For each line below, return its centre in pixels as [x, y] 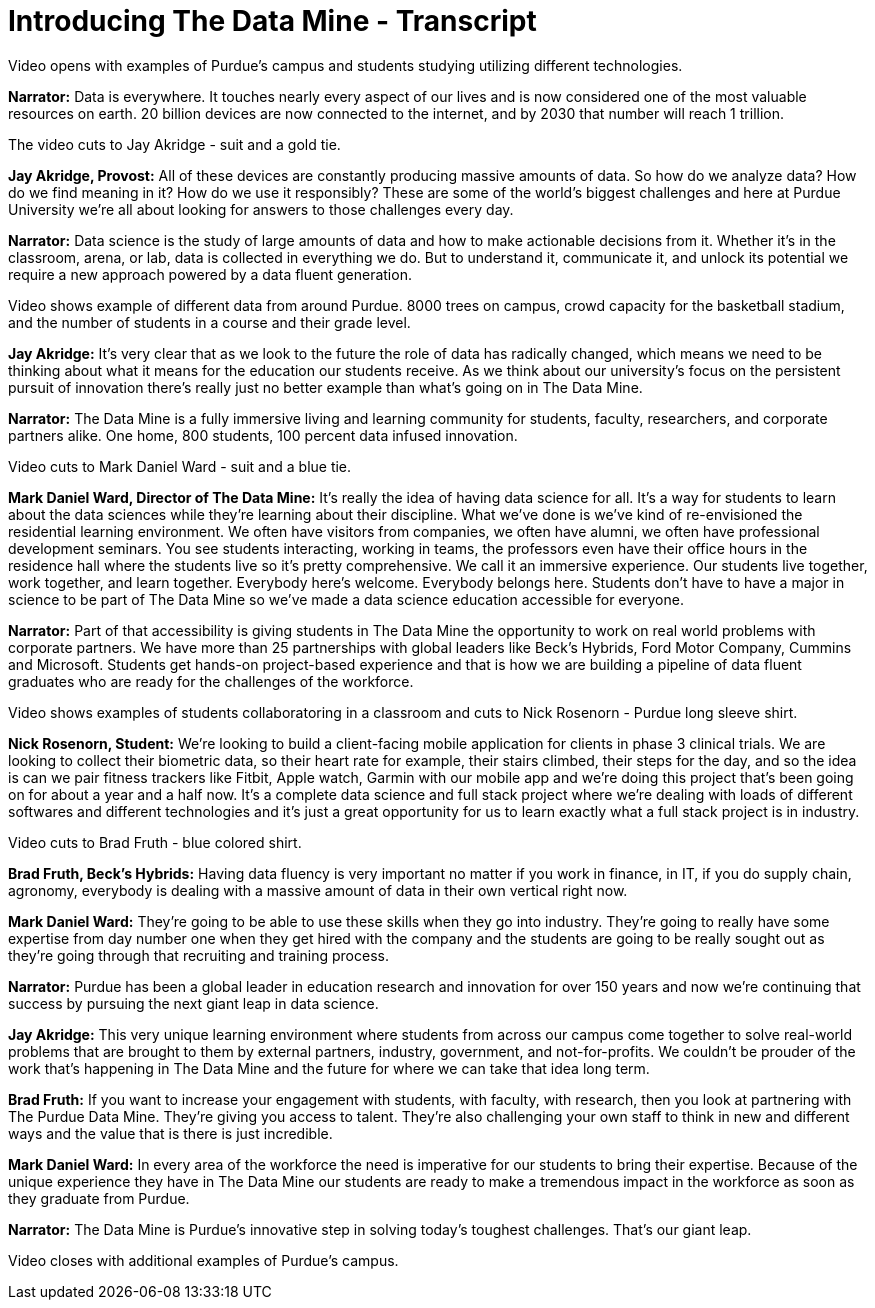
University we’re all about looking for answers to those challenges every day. [261, 209]
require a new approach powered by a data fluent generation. [210, 274]
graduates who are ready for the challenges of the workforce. [211, 681]
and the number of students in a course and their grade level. [209, 322]
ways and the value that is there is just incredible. [170, 1133]
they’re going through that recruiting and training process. [198, 955]
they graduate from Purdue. [99, 1198]
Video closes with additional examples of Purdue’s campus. [203, 1260]
